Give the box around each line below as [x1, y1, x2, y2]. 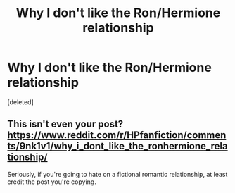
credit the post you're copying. [7, 178, 96, 186]
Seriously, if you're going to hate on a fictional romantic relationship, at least [7, 170, 228, 178]
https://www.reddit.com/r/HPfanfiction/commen [7, 129, 227, 142]
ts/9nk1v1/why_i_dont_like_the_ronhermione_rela [7, 140, 228, 152]
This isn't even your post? [7, 118, 124, 130]
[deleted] [7, 97, 34, 106]
